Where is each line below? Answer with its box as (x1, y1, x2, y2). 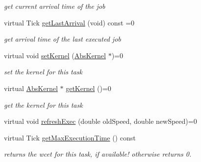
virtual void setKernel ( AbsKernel (4, 50, 106, 60)
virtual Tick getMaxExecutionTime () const (4, 132, 136, 142)
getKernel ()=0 (66, 83, 111, 93)
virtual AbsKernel (4, 83, 58, 93)
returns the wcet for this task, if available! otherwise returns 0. (4, 149, 192, 159)
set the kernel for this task (4, 67, 82, 77)
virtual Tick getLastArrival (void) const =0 (4, 17, 135, 27)
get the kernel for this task (4, 99, 83, 110)
